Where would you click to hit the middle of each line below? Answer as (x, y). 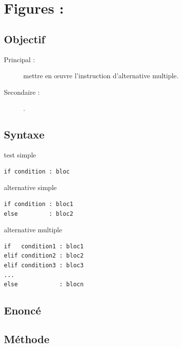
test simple (20, 155)
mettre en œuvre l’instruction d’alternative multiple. (101, 76)
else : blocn (44, 285)
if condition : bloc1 (39, 204)
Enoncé (23, 310)
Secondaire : (22, 92)
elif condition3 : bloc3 (44, 265)
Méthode (27, 338)
